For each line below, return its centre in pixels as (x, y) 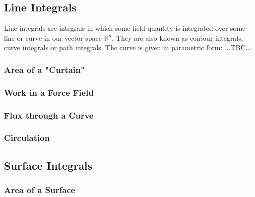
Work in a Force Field (49, 92)
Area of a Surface (40, 190)
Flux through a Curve (49, 115)
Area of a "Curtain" (44, 69)
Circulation (27, 138)
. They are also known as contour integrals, (177, 37)
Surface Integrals (48, 165)
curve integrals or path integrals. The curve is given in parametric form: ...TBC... (128, 47)
